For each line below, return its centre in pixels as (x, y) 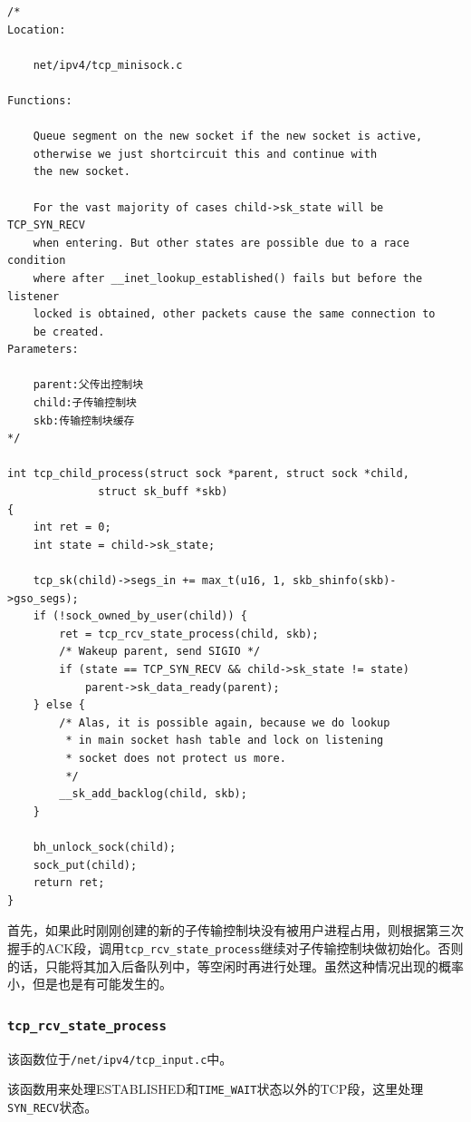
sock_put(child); (85, 865)
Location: (37, 29)
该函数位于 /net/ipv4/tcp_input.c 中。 (120, 1058)
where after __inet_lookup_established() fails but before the (228, 278)
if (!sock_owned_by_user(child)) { (140, 616)
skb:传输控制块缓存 (84, 420)
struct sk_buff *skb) (163, 492)
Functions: (40, 100)
